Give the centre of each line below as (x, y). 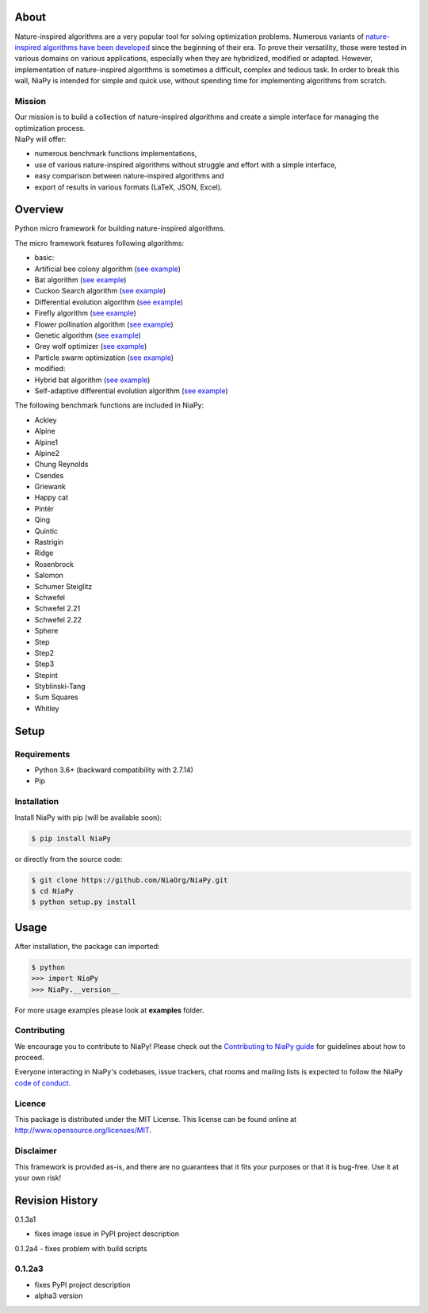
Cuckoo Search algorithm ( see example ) (100, 291)
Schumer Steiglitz (63, 586)
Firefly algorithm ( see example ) (85, 313)
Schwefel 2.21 (57, 609)
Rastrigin (49, 542)
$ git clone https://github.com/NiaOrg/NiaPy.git (130, 880)
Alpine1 (46, 442)
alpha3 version (59, 1296)
